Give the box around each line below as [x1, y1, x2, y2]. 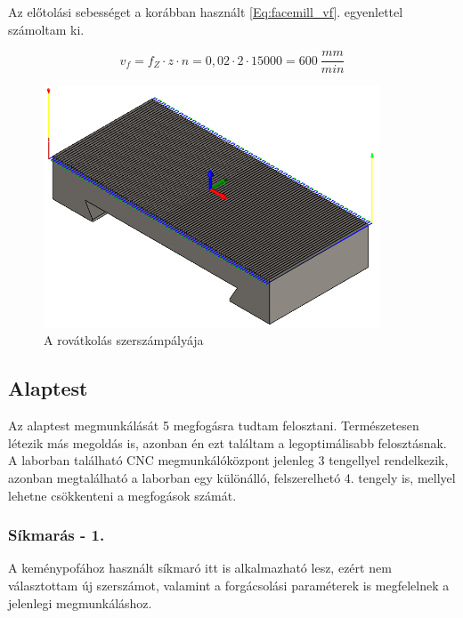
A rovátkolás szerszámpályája [44, 331, 204, 349]
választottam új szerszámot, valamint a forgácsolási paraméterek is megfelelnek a [8, 575, 450, 594]
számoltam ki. [8, 20, 85, 38]
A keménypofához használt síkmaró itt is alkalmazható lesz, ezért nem [8, 558, 392, 577]
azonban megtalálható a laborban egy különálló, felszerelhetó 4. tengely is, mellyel [8, 468, 456, 486]
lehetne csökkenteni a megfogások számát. [8, 486, 237, 504]
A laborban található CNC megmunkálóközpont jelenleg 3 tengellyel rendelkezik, [8, 451, 449, 470]
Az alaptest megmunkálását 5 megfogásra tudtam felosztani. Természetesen [8, 416, 419, 435]
